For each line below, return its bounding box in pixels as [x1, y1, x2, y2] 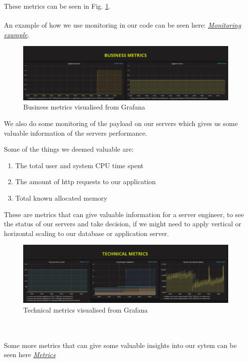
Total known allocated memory [15, 192, 108, 203]
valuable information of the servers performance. [4, 127, 147, 138]
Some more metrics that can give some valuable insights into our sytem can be [4, 340, 237, 350]
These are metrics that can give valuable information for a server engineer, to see [4, 209, 244, 219]
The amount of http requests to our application [15, 176, 156, 187]
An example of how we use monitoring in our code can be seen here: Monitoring [4, 20, 241, 30]
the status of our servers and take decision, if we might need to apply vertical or [4, 219, 241, 229]
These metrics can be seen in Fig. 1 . [4, 1, 111, 11]
